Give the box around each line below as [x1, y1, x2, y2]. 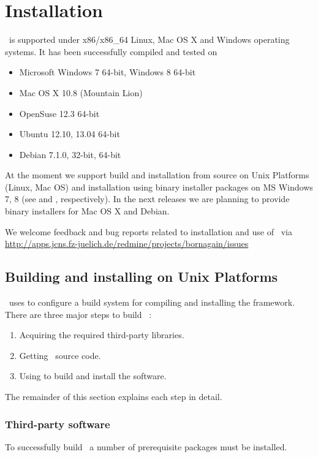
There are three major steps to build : [5, 308, 152, 320]
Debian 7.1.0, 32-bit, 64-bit [19, 148, 121, 161]
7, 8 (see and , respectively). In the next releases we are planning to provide [5, 192, 290, 205]
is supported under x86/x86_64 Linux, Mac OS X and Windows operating [9, 33, 290, 46]
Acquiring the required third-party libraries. [19, 328, 184, 341]
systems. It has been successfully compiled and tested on [5, 45, 218, 58]
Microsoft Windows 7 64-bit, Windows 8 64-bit [19, 66, 196, 78]
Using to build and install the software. [19, 369, 167, 382]
